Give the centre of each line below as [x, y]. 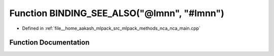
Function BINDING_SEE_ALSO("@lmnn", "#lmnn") [117, 13]
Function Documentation [49, 43]
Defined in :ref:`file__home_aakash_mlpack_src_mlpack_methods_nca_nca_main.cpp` [111, 28]
